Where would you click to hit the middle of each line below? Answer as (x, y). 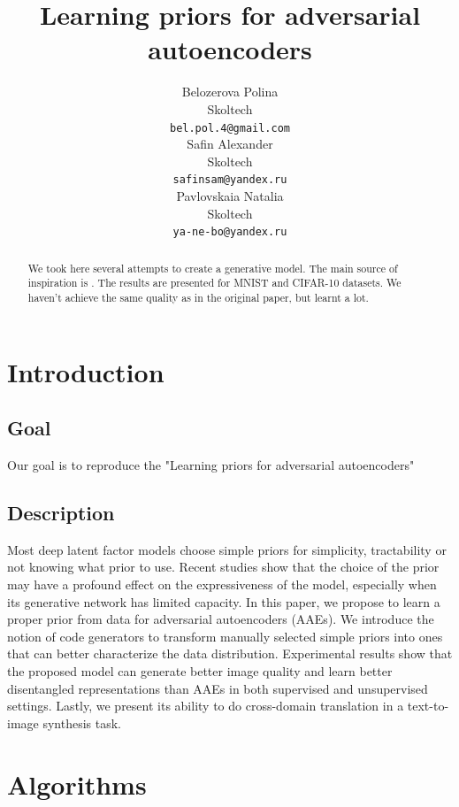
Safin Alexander (230, 144)
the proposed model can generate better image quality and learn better (200, 670)
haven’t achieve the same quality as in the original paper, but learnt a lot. (198, 297)
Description (61, 512)
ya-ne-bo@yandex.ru (230, 232)
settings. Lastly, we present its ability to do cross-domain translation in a (206, 706)
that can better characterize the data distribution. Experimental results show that (230, 653)
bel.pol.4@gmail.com (230, 128)
